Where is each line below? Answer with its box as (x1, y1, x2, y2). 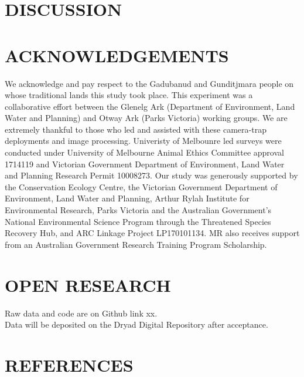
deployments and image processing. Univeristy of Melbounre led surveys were (5, 134, 282, 147)
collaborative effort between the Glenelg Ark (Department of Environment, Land (5, 100, 295, 112)
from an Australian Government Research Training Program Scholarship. (5, 238, 267, 250)
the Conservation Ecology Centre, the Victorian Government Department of (5, 180, 278, 193)
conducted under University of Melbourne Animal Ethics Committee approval (5, 146, 284, 159)
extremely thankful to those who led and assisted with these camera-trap (5, 123, 267, 135)
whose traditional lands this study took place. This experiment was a (5, 89, 253, 101)
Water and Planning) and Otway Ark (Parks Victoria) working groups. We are (5, 112, 288, 124)
